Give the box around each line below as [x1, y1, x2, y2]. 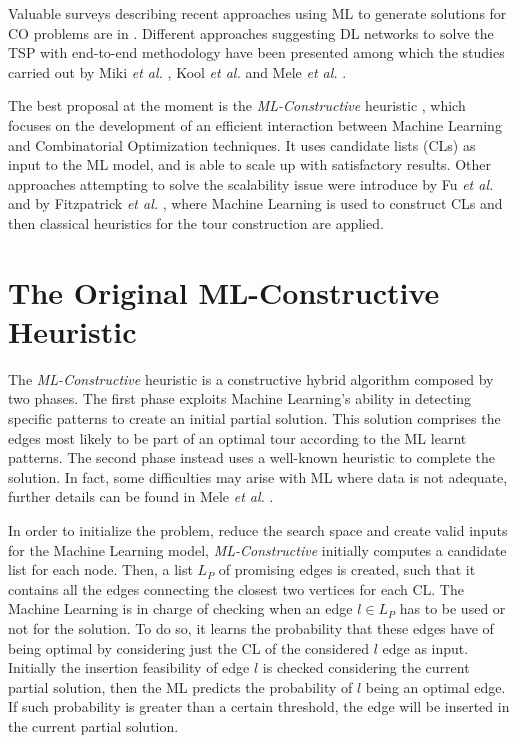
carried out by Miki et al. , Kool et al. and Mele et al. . [8, 61, 347, 82]
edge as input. [382, 637, 469, 658]
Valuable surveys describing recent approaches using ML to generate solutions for [8, 3, 507, 23]
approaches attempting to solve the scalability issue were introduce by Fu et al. [8, 173, 494, 194]
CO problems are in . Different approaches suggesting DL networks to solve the [8, 22, 494, 43]
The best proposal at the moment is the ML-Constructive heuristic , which [8, 95, 466, 116]
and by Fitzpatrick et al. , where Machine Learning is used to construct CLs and [8, 193, 503, 214]
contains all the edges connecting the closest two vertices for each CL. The [8, 578, 464, 599]
